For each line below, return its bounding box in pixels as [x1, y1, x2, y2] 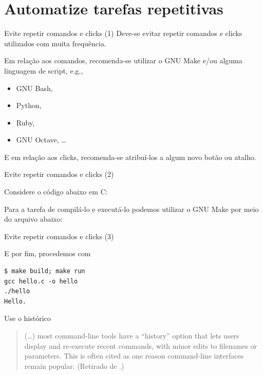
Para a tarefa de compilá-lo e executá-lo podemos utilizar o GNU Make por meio [4, 203, 259, 214]
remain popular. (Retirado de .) [24, 360, 124, 371]
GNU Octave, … [16, 134, 66, 145]
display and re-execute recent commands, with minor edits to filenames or [24, 340, 257, 351]
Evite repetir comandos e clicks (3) [4, 230, 114, 241]
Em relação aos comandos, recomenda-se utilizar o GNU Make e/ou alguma [4, 55, 242, 66]
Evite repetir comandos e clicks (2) [4, 169, 114, 180]
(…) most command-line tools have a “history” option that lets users [24, 330, 239, 341]
